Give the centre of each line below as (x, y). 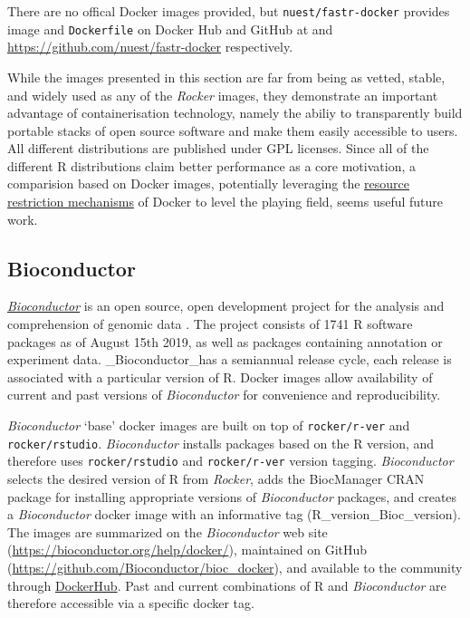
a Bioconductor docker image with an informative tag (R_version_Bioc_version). (234, 514)
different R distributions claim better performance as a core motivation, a (211, 165)
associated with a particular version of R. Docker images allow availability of (220, 377)
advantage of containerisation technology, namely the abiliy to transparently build (235, 113)
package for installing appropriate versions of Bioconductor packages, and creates (232, 496)
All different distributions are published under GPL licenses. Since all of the (218, 148)
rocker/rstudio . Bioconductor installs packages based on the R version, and (221, 443)
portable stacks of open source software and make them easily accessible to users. (233, 130)
